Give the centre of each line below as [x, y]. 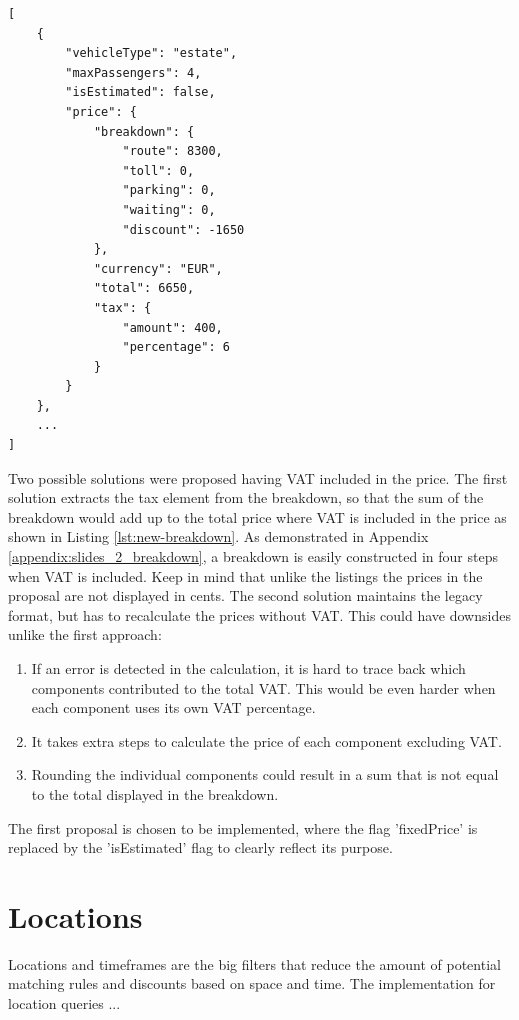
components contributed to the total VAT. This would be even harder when [263, 687]
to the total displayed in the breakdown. [155, 793]
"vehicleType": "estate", [151, 53]
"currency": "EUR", [158, 268]
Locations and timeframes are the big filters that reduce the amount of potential [254, 963]
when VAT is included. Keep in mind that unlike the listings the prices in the [245, 575]
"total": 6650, [144, 288]
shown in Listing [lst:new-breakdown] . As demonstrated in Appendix [218, 536]
